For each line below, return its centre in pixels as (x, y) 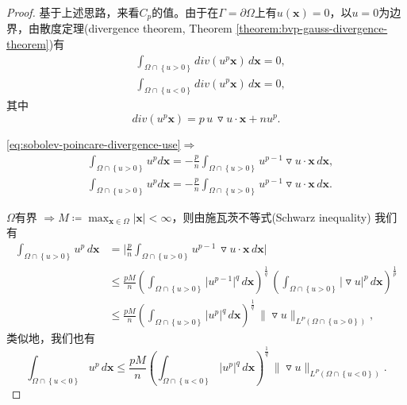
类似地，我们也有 (51, 338)
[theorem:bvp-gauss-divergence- (312, 28)
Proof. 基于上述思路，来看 (73, 12)
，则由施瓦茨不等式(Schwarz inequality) (271, 216)
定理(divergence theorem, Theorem (147, 28)
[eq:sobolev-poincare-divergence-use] (94, 144)
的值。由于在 (185, 12)
